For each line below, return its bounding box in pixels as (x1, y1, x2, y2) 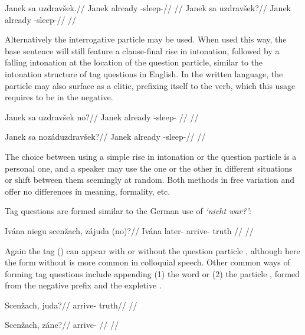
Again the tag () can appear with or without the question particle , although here (5, 244, 300, 257)
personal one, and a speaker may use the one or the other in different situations (5, 162, 293, 174)
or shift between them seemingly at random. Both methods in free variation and (5, 173, 294, 186)
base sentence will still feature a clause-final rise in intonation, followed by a (5, 44, 280, 57)
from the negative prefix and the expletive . (5, 279, 162, 291)
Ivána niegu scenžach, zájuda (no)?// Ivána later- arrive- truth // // (5, 224, 254, 237)
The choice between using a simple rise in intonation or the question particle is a (5, 150, 297, 162)
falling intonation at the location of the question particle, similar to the (5, 56, 263, 68)
